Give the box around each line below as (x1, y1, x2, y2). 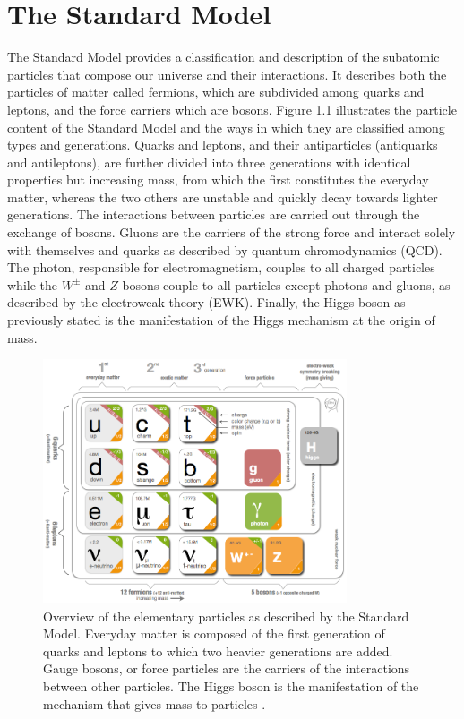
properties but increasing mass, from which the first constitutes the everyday (7, 170, 429, 189)
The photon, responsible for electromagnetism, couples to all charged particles (7, 258, 435, 277)
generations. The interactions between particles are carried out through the (7, 205, 420, 224)
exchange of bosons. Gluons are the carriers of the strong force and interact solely (7, 223, 456, 242)
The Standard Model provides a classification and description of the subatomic (7, 47, 440, 66)
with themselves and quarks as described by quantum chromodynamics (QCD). (7, 240, 443, 259)
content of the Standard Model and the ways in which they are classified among (7, 117, 445, 136)
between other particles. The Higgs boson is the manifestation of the (43, 677, 419, 696)
